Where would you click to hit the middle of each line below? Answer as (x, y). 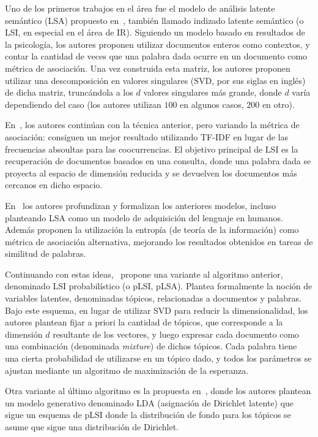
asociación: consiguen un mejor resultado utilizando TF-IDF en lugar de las (147, 136)
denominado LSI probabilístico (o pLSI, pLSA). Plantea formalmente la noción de (159, 286)
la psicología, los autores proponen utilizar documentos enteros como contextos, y (157, 44)
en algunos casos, (212, 104)
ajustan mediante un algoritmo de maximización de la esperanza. (127, 370)
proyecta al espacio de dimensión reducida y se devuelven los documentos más (151, 173)
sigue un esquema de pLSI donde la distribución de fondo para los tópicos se (148, 415)
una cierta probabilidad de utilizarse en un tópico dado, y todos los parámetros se (158, 358)
